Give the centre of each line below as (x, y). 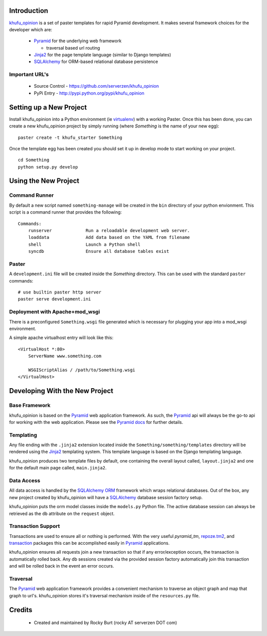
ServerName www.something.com (65, 356)
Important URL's (29, 74)
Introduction (29, 11)
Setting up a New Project (48, 107)
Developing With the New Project (61, 391)
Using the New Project (44, 181)
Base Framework (30, 405)
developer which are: (31, 29)
